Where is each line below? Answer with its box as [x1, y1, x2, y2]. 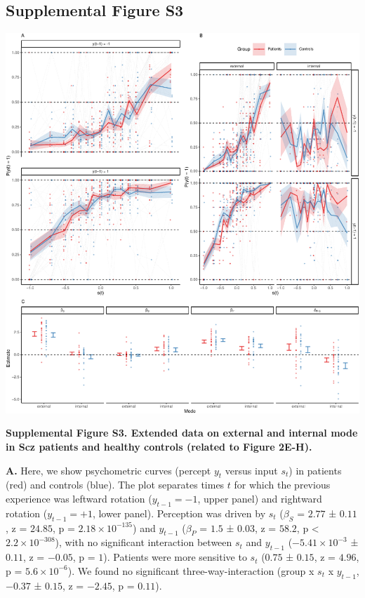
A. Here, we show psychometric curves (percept [6, 463, 211, 477]
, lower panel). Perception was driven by [92, 505, 266, 520]
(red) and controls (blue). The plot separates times [6, 477, 225, 492]
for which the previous [234, 477, 331, 492]
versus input [225, 463, 278, 477]
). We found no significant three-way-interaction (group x [67, 563, 314, 578]
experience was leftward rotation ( [6, 491, 152, 505]
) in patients [288, 463, 342, 477]
